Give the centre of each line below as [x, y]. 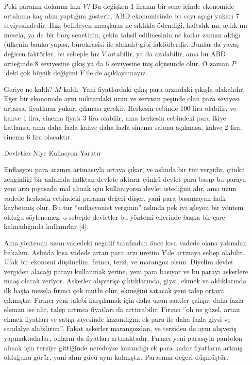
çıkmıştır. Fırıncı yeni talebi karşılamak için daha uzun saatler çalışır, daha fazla [124, 300]
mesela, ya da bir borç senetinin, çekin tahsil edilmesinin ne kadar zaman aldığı [122, 34]
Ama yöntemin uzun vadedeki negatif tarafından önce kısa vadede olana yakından [126, 243]
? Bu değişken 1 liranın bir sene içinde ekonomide [160, 6]
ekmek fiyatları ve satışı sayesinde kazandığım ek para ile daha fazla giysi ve [117, 319]
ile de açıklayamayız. [117, 73]
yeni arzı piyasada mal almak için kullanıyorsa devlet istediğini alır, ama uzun [120, 188]
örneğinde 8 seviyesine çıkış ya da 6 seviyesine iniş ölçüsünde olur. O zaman [117, 63]
